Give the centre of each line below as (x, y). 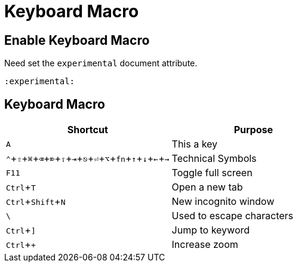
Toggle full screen (212, 173)
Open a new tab (207, 187)
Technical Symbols (214, 159)
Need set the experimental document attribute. (101, 63)
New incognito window (223, 202)
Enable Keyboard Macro (77, 40)
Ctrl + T (21, 187)
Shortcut (87, 130)
